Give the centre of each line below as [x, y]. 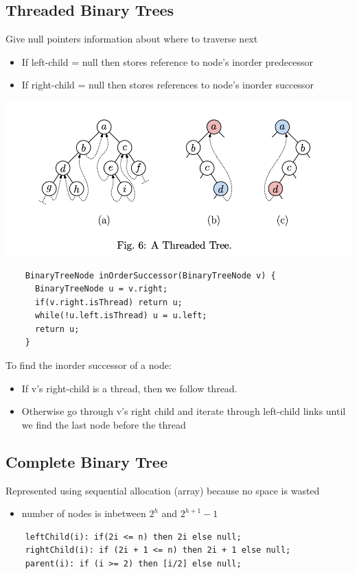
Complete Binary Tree [87, 461]
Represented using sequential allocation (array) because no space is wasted [163, 490]
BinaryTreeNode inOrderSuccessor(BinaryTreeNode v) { [150, 275]
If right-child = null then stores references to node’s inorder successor [168, 85]
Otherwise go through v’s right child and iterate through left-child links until [184, 411]
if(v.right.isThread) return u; [108, 302]
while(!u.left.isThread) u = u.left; [121, 316]
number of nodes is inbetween [84, 513]
